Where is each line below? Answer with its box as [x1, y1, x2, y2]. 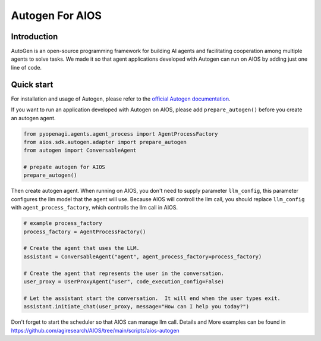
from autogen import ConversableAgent [23, 147, 137, 154]
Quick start [11, 79, 53, 89]
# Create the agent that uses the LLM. [23, 245, 140, 252]
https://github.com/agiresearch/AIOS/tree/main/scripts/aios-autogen [11, 327, 180, 334]
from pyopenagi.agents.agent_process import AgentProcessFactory [23, 130, 218, 137]
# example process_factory [23, 220, 102, 227]
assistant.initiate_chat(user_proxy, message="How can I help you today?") [23, 304, 250, 310]
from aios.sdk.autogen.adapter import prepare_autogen [23, 139, 187, 145]
